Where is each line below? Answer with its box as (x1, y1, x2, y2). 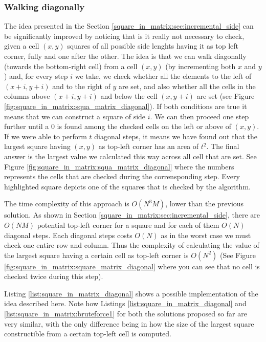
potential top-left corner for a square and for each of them (37, 219, 219, 230)
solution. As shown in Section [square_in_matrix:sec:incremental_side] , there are (4, 209, 260, 220)
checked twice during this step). (4, 271, 103, 282)
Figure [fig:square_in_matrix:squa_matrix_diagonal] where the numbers (4, 161, 234, 172)
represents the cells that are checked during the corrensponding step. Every (4, 171, 240, 182)
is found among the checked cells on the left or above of (57, 121, 231, 132)
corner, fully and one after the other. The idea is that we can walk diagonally (4, 51, 247, 61)
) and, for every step (4, 71, 68, 81)
